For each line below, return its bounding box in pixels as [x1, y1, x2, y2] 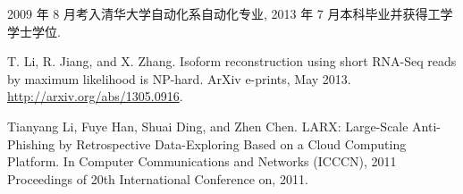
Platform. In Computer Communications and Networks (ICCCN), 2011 [7, 152, 397, 171]
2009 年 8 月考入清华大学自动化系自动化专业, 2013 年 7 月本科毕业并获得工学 [7, 4, 453, 22]
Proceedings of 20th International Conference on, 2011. [7, 169, 308, 188]
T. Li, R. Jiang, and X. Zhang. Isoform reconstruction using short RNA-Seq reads [7, 52, 457, 71]
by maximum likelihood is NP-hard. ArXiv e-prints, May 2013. [7, 69, 351, 88]
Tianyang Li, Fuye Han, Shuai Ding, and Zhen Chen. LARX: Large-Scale [7, 116, 408, 135]
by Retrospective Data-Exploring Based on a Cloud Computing [58, 134, 407, 153]
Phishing [7, 134, 55, 153]
